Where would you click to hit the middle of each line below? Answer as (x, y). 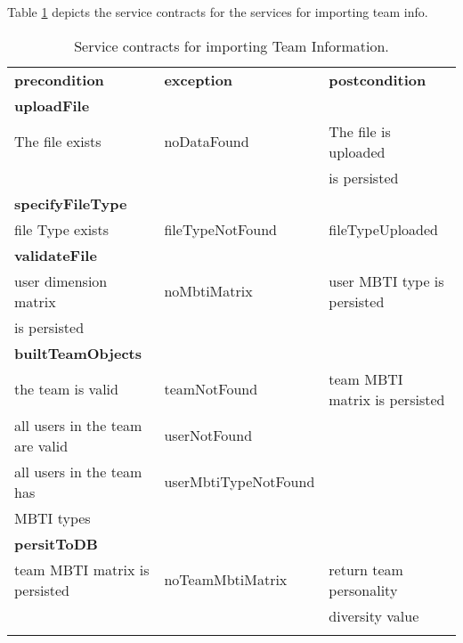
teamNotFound (211, 389)
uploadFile (52, 105)
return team (366, 569)
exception (199, 79)
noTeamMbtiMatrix (226, 580)
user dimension (61, 281)
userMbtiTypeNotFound (240, 482)
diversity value (374, 615)
